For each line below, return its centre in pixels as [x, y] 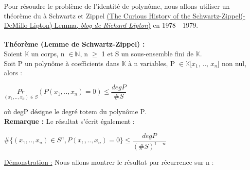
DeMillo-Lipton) [28, 25]
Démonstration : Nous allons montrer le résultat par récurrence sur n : [109, 162]
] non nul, [232, 63]
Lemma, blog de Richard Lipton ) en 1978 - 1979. [126, 25]
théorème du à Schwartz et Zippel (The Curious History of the [97, 15]
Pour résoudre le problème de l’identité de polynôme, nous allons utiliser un [117, 6]
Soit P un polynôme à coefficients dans [62, 63]
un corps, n [48, 53]
